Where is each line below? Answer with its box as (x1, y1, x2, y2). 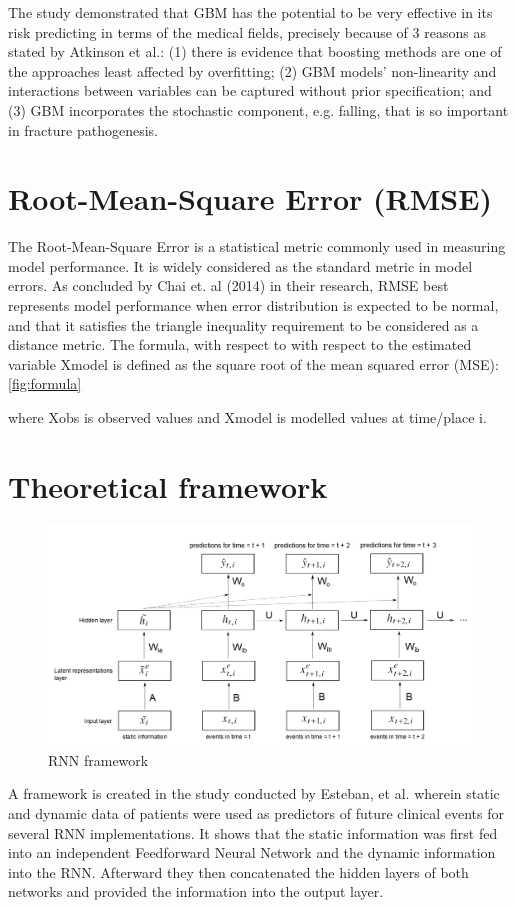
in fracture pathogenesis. (8, 119, 158, 140)
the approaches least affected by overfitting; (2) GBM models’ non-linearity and (8, 60, 497, 81)
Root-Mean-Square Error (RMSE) (8, 178, 492, 219)
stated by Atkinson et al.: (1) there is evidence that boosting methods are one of (8, 41, 502, 62)
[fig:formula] (8, 373, 82, 394)
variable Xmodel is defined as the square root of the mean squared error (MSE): (8, 353, 499, 374)
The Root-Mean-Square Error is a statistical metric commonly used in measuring (8, 236, 506, 257)
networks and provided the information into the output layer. (8, 881, 384, 902)
